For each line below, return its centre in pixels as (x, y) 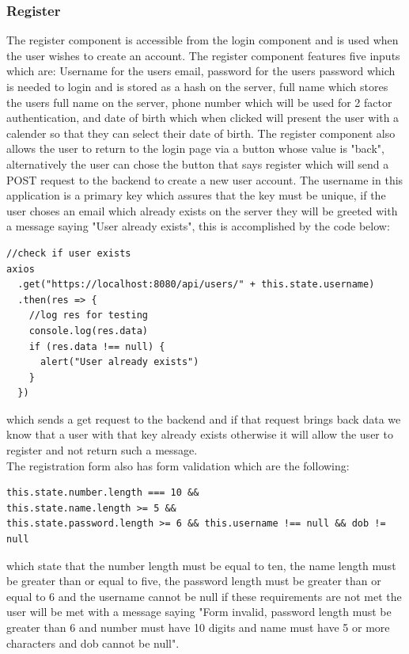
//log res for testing (88, 316)
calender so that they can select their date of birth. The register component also (201, 133)
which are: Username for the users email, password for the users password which (201, 71)
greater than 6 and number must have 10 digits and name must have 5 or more (198, 627)
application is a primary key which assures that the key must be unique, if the (196, 195)
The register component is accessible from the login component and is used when (203, 40)
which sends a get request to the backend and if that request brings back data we (204, 418)
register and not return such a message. (102, 450)
